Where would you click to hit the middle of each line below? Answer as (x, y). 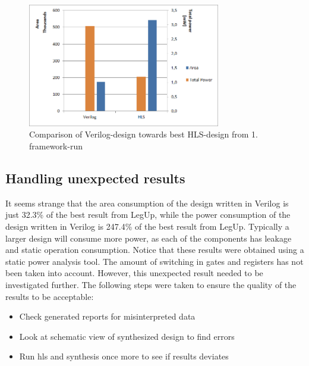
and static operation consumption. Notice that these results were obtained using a (155, 250)
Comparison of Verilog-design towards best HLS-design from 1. (144, 134)
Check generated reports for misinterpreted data (107, 316)
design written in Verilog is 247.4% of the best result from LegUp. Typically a (147, 226)
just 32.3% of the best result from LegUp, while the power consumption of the (148, 215)
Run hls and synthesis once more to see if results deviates (124, 356)
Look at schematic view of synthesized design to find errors (127, 336)
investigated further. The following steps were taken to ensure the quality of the (151, 284)
